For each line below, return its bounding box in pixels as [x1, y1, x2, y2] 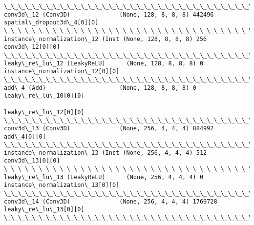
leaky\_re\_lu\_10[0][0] [4, 92, 85, 100]
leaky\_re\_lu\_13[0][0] [4, 206, 85, 213]
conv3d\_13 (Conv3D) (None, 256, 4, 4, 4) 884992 [4, 124, 214, 132]
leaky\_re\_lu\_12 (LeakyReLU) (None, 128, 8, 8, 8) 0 [4, 60, 204, 67]
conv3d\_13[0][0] [4, 157, 60, 164]
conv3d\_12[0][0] [4, 43, 60, 51]
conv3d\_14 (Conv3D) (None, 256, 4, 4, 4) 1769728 [4, 198, 217, 205]
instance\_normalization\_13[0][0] [4, 182, 120, 189]
